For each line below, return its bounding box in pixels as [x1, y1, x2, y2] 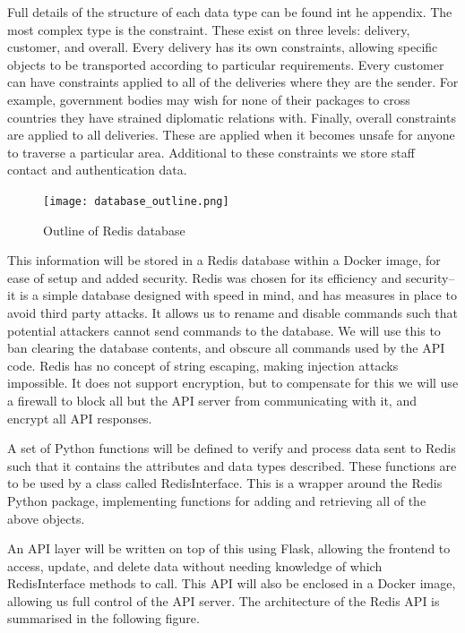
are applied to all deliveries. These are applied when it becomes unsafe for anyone [7, 125, 455, 144]
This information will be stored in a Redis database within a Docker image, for [7, 251, 441, 269]
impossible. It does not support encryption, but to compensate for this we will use [7, 373, 459, 392]
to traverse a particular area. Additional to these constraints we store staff [7, 142, 415, 161]
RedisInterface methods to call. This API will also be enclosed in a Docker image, [7, 574, 456, 593]
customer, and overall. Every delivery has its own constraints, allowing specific [7, 38, 438, 56]
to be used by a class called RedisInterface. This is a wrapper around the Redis [7, 474, 443, 492]
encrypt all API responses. [7, 408, 152, 427]
